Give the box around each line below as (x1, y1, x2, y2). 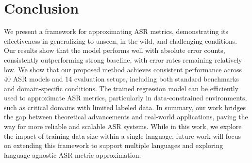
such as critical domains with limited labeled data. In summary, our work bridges (4, 102, 246, 112)
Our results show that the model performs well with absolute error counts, (4, 45, 225, 55)
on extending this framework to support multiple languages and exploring (4, 140, 223, 150)
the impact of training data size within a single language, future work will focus (4, 130, 241, 141)
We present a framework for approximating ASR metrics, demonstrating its (4, 26, 228, 36)
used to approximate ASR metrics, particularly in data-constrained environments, (4, 93, 247, 103)
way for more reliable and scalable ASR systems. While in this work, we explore (4, 121, 242, 131)
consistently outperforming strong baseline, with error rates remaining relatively (4, 54, 242, 65)
